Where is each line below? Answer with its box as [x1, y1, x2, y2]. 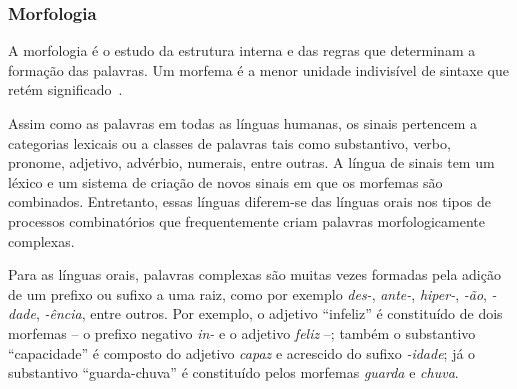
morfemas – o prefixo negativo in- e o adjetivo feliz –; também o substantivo [8, 322, 476, 343]
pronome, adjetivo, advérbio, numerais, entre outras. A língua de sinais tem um [8, 152, 495, 173]
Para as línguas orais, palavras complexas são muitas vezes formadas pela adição [8, 264, 501, 285]
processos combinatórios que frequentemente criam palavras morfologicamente [8, 210, 485, 231]
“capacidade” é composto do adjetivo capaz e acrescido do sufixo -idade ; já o [8, 342, 476, 363]
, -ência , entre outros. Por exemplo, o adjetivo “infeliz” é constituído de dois [35, 303, 503, 324]
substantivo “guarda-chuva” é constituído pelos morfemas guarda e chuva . [8, 362, 459, 383]
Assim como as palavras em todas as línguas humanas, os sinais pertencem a [8, 113, 478, 133]
